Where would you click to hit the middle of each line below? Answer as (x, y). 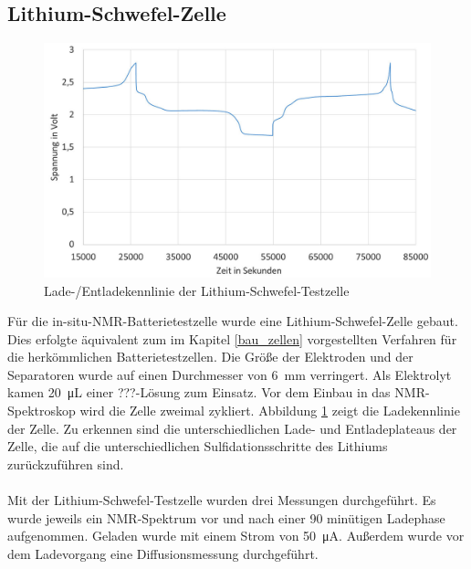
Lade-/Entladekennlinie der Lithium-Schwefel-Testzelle (197, 290)
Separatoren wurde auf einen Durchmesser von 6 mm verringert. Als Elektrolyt (230, 374)
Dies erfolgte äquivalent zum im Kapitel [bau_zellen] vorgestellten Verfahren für (232, 338)
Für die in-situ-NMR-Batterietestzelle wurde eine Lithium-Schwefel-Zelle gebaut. (233, 321)
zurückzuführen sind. (66, 464)
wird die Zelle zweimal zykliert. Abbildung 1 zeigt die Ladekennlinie (270, 411)
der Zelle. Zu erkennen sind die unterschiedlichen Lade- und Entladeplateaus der (232, 428)
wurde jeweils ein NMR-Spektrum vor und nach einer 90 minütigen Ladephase (226, 517)
